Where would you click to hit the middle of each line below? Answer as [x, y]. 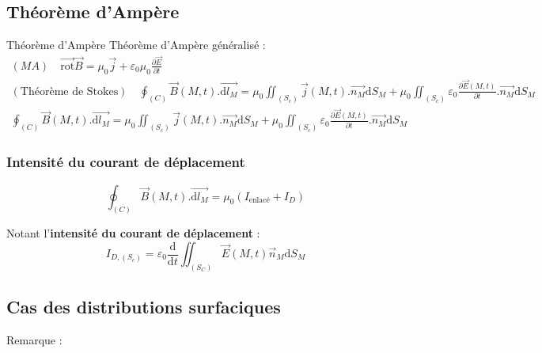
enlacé [259, 201]
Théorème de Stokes [69, 91]
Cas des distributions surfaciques [144, 307]
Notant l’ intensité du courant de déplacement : [133, 233]
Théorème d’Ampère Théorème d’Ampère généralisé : [136, 45]
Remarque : [34, 340]
